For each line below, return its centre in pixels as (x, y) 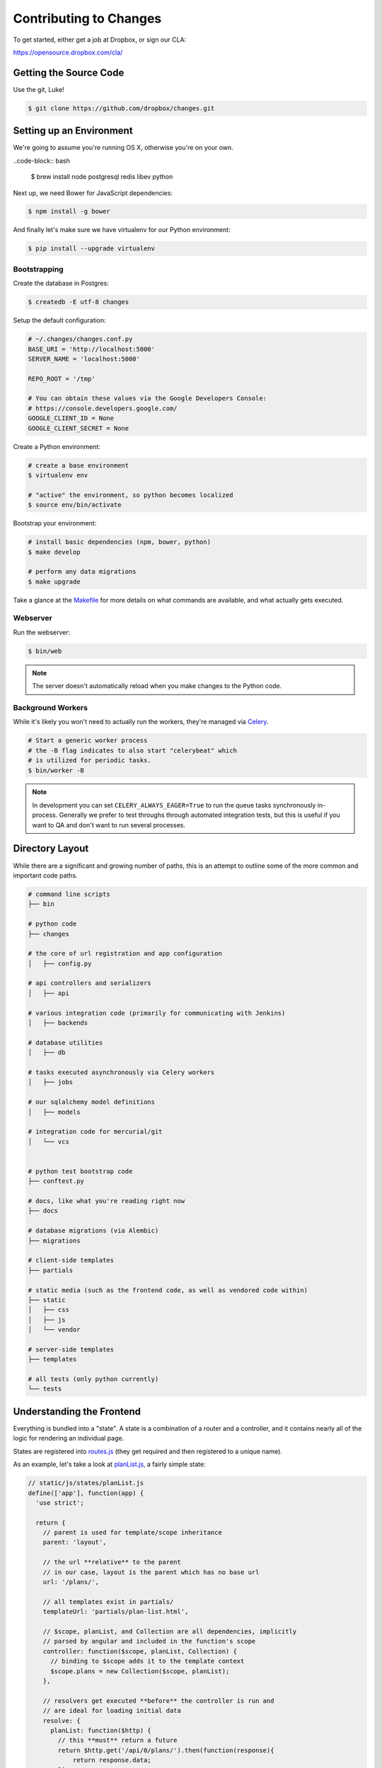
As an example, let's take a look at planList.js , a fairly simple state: (109, 1465)
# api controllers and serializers (89, 983)
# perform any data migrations (82, 572)
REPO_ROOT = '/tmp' (62, 379)
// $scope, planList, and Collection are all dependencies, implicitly (170, 1631)
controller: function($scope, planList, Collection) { (140, 1651)
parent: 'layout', (75, 1542)
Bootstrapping (38, 269)
